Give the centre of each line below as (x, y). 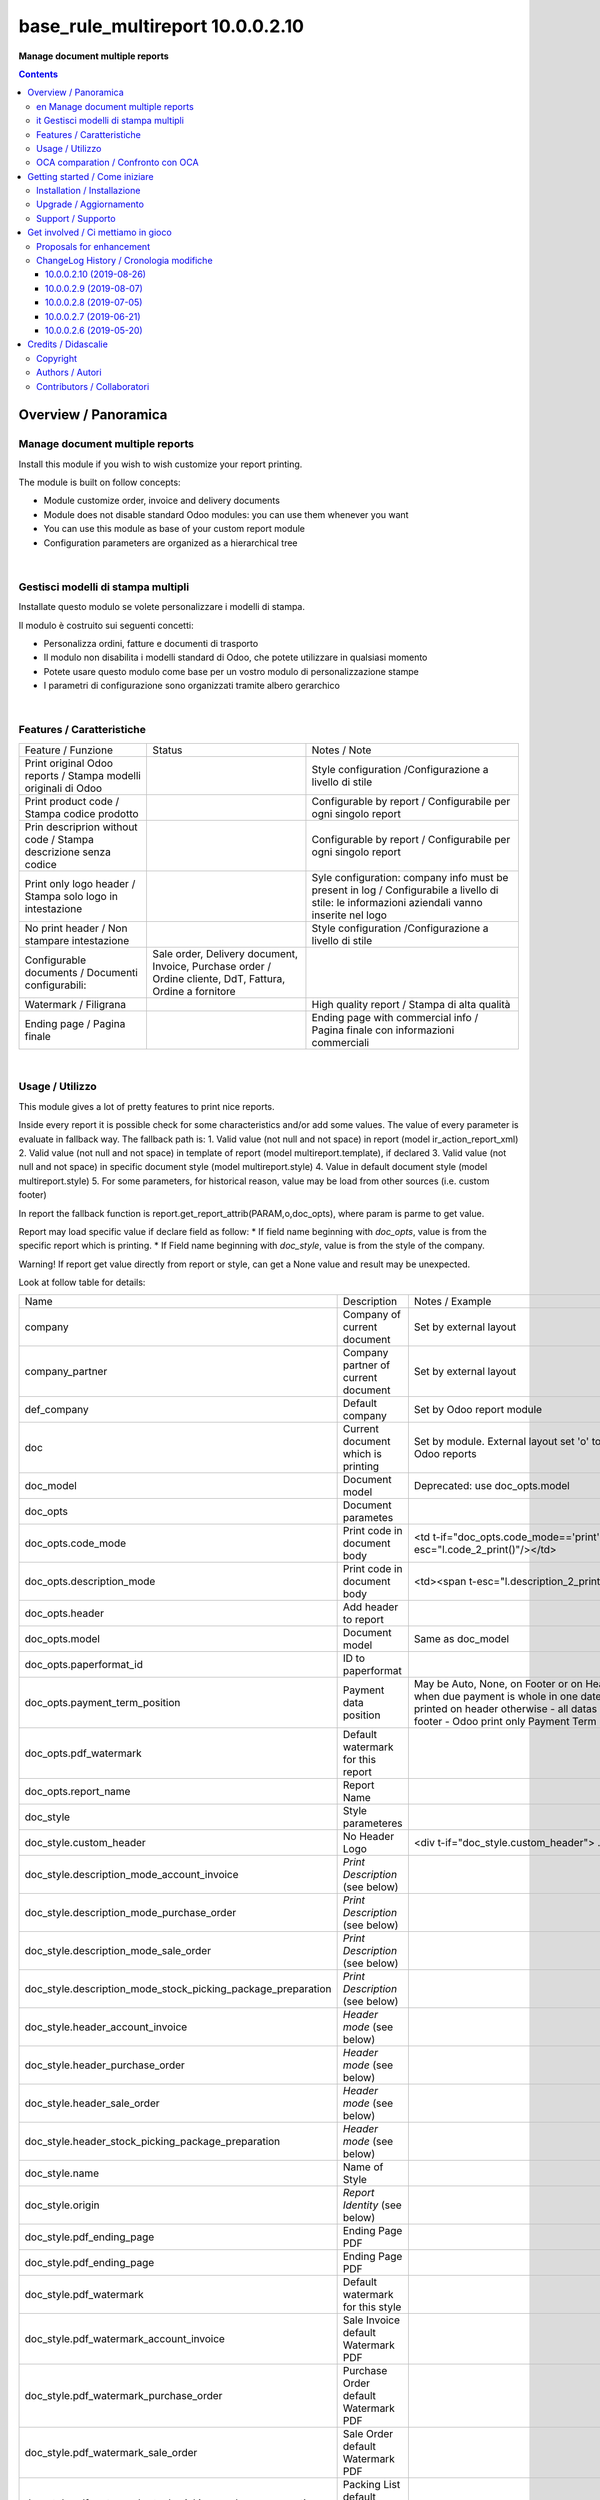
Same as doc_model (461, 1639)
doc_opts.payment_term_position (102, 1703)
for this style (372, 2307)
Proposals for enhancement (93, 246)
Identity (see (372, 2205)
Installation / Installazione (88, 191)
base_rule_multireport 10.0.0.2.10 (161, 26)
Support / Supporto (76, 218)
